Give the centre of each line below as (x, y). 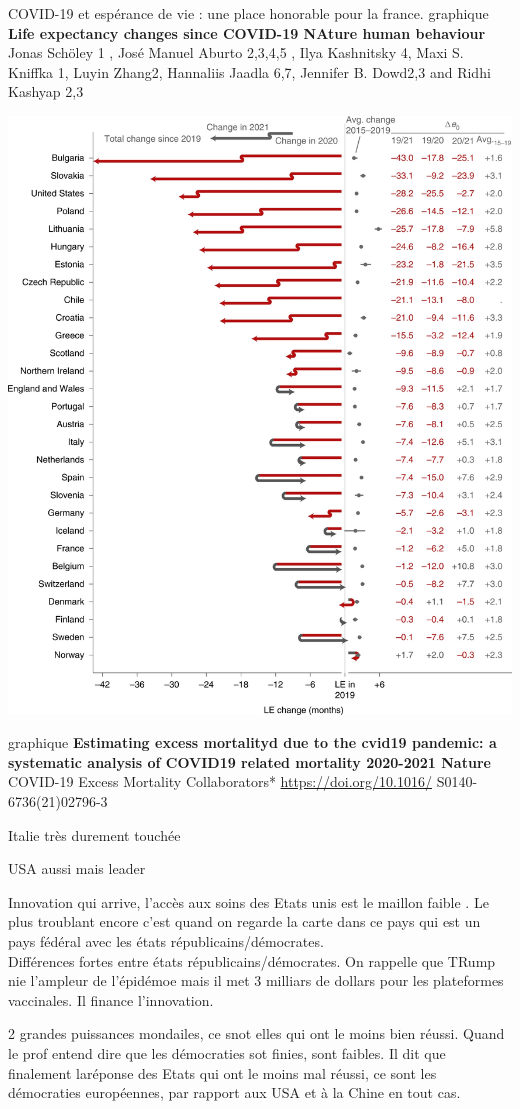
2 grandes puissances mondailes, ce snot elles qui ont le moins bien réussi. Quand (256, 1033)
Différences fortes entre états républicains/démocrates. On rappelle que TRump (252, 960)
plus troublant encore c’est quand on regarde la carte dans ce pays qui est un (244, 921)
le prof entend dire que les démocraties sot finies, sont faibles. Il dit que (227, 1053)
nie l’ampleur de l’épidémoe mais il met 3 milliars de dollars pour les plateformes (256, 980)
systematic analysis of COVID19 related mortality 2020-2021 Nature (249, 761)
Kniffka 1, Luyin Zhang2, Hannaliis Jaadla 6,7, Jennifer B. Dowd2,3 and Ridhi (249, 71)
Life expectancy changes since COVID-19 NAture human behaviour (247, 32)
